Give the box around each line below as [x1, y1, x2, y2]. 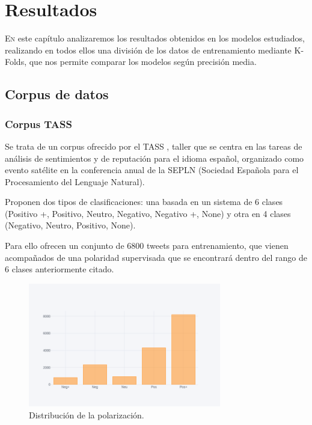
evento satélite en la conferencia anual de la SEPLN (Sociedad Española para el [5, 164, 299, 176]
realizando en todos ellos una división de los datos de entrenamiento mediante [5, 43, 292, 56]
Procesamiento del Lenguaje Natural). [5, 175, 145, 188]
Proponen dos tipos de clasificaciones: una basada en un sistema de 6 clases [5, 195, 283, 208]
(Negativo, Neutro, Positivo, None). [5, 219, 136, 231]
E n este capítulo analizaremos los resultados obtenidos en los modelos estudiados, [5, 32, 305, 44]
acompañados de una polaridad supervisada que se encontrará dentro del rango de [5, 251, 308, 263]
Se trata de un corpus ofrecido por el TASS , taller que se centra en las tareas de [5, 139, 302, 152]
